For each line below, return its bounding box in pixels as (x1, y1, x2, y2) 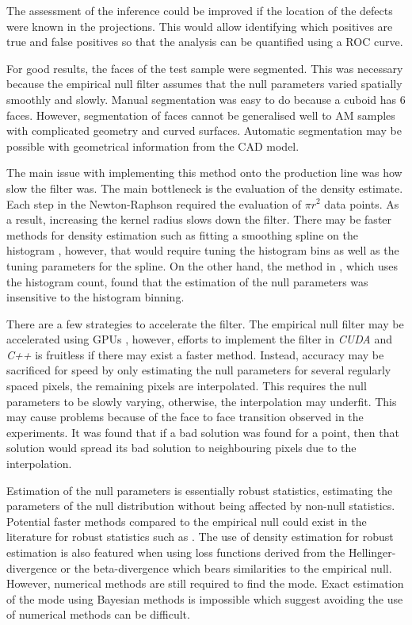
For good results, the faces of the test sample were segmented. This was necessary (6, 59, 403, 76)
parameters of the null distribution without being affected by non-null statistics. (6, 497, 395, 514)
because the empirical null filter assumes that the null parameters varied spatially (6, 75, 402, 92)
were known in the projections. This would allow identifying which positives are (6, 17, 393, 34)
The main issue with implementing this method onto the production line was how (6, 164, 402, 181)
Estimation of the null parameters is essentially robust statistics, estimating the (6, 481, 393, 498)
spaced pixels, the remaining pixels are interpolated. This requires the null (6, 378, 367, 394)
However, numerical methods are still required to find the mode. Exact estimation (6, 575, 404, 592)
